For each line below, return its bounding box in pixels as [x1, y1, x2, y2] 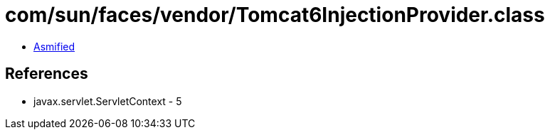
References [5, 65, 88, 83]
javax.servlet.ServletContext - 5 [33, 94, 182, 107]
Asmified [33, 40, 75, 53]
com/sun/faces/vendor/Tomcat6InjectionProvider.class [5, 3, 545, 27]
